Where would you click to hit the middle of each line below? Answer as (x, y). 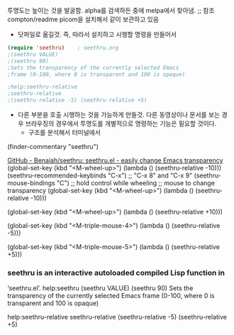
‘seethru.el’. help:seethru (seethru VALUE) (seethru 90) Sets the (100, 288)
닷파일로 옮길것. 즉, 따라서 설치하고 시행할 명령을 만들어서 (97, 34)
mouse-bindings (31, 183)
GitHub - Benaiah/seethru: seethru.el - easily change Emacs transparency (115, 160)
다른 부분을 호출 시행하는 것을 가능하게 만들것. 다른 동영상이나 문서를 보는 (119, 115)
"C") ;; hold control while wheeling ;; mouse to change (135, 183)
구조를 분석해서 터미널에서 (65, 132)
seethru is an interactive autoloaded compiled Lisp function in (116, 273)
